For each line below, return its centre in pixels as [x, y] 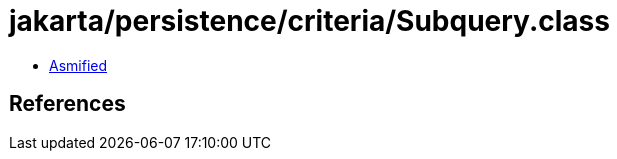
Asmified [78, 65]
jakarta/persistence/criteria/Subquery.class [309, 21]
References [67, 104]
